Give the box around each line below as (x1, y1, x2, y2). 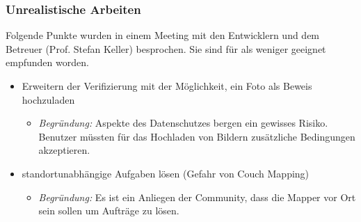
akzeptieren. (38, 143, 90, 157)
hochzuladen (22, 92, 75, 106)
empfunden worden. (6, 55, 89, 70)
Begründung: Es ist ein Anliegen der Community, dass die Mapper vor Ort (38, 189, 356, 204)
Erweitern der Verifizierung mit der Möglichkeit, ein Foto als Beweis (22, 79, 312, 93)
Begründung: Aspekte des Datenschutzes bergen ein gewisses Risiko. (38, 116, 328, 130)
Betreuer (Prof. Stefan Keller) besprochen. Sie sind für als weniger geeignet (6, 41, 326, 56)
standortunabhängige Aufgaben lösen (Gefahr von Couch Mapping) (22, 166, 310, 180)
